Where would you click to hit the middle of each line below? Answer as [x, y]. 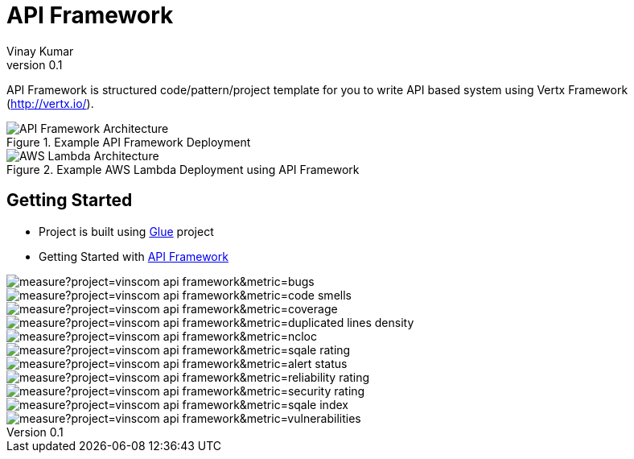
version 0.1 [35, 64]
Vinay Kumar [40, 51]
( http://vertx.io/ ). [50, 103]
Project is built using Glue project [126, 231]
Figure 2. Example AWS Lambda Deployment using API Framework [183, 169]
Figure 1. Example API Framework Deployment [129, 142]
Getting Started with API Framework [134, 256]
